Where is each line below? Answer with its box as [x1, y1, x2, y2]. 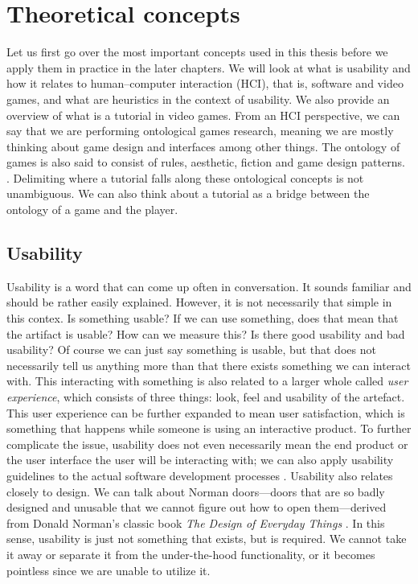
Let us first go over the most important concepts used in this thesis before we [6, 43, 388, 60]
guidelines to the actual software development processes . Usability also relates [6, 467, 393, 483]
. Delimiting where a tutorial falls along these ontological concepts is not [6, 169, 364, 186]
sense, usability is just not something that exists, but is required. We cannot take [6, 530, 407, 547]
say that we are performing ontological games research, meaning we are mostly [6, 122, 394, 139]
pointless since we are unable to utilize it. [6, 561, 211, 578]
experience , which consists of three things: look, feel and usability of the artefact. [6, 389, 405, 405]
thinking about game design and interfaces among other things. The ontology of [6, 138, 400, 154]
